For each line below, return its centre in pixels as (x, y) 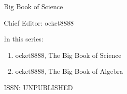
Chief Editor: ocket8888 (39, 22)
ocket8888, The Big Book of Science (68, 55)
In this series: (24, 39)
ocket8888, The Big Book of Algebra (69, 71)
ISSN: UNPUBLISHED (38, 87)
